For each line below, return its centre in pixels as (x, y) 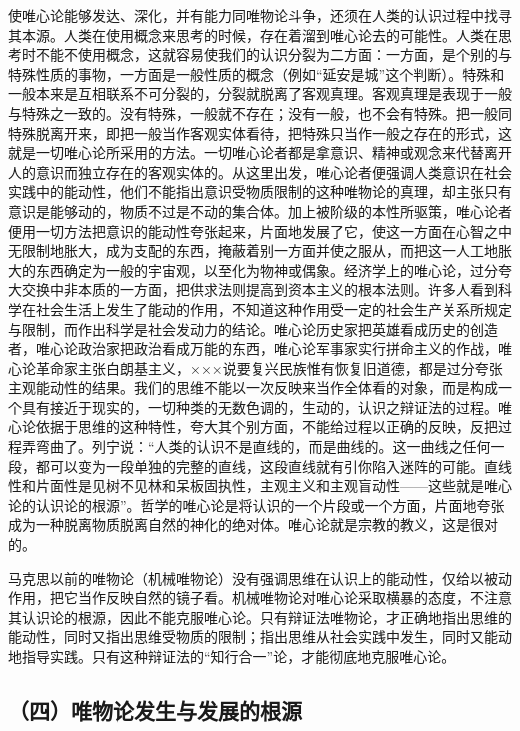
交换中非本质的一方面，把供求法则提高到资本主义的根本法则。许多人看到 (259, 289)
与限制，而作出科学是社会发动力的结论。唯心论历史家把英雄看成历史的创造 (253, 328)
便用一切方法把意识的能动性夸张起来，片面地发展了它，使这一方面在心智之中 (260, 230)
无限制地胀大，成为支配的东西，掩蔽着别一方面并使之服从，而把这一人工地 (253, 250)
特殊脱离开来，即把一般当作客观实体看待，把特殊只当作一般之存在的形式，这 (260, 132)
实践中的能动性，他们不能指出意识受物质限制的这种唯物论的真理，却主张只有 (260, 191)
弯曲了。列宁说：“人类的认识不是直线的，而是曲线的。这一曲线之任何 (263, 446)
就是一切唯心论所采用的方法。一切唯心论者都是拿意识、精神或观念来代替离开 (260, 152)
